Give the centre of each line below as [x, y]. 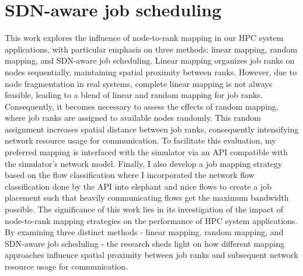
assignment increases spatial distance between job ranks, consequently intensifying [152, 129]
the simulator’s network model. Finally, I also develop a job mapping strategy [144, 163]
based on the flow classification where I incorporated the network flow [130, 175]
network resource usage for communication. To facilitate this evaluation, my [140, 140]
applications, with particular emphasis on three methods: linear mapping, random [151, 49]
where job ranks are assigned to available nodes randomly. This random [133, 118]
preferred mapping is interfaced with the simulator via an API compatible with [146, 152]
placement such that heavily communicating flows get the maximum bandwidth [147, 198]
